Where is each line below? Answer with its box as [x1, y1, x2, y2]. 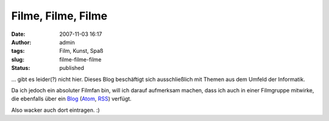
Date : [11, 30, 26, 38]
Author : [11, 38, 32, 46]
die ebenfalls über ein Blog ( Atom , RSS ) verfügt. [11, 95, 132, 103]
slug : [11, 55, 24, 63]
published [59, 64, 85, 72]
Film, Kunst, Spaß [59, 47, 104, 55]
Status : [11, 64, 30, 72]
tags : [11, 47, 25, 55]
